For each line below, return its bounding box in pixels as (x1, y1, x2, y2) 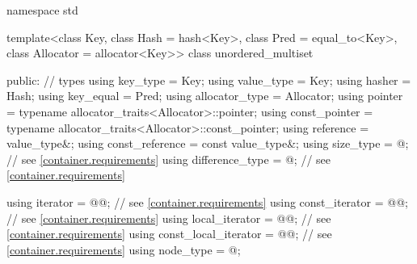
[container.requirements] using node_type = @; (6, 241, 241, 258)
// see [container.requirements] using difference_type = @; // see (6, 150, 331, 167)
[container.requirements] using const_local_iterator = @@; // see (6, 225, 332, 242)
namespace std (6, 2, 78, 18)
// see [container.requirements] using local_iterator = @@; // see (6, 209, 331, 226)
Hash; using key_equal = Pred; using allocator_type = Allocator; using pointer (6, 87, 403, 104)
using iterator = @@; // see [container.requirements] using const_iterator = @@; (6, 193, 408, 210)
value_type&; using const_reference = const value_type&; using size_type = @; (6, 135, 409, 152)
